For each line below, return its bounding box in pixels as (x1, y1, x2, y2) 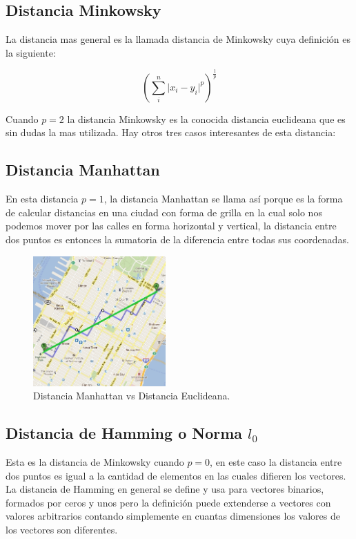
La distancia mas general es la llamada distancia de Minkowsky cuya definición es (6, 32, 350, 46)
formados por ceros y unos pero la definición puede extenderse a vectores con (6, 495, 331, 509)
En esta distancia (6, 191, 79, 206)
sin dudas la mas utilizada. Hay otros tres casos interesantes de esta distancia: (6, 125, 336, 140)
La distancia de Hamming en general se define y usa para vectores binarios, (6, 482, 324, 496)
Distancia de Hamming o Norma (6, 422, 243, 444)
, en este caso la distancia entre (210, 455, 342, 469)
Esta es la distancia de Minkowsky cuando (6, 455, 184, 469)
